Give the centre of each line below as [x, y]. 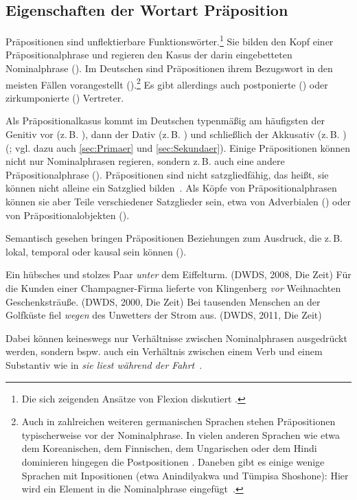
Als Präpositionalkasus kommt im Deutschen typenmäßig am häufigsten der [165, 121]
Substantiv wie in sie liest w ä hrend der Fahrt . [104, 364]
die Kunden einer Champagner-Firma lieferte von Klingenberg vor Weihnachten [173, 288]
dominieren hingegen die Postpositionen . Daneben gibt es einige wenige [173, 461]
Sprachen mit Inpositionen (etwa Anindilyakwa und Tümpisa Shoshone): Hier [185, 475]
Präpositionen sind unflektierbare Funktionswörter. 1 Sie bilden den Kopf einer [170, 40]
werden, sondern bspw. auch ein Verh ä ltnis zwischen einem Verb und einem [164, 351]
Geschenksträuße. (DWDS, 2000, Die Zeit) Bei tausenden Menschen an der [163, 301]
